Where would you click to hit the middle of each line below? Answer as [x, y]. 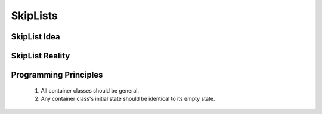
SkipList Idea [35, 37]
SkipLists [34, 16]
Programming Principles [57, 75]
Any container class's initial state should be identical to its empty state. [128, 98]
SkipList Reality [41, 56]
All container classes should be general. [90, 90]
